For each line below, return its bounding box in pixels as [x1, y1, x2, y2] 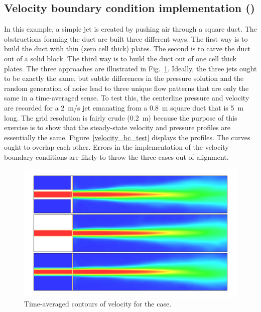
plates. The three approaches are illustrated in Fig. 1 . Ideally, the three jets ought [4, 63, 257, 73]
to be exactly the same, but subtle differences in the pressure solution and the [4, 73, 244, 83]
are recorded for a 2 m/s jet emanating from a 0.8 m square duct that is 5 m [4, 102, 244, 113]
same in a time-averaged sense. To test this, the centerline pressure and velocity [4, 92, 249, 103]
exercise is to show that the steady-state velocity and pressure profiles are [4, 122, 231, 133]
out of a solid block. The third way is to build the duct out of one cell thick [4, 53, 236, 63]
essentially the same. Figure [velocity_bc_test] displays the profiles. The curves [4, 132, 250, 142]
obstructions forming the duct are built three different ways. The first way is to [4, 33, 248, 44]
